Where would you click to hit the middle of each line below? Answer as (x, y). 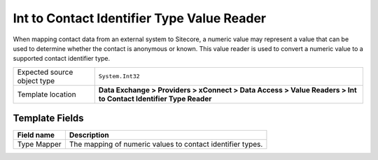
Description (89, 135)
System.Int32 (119, 77)
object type (36, 80)
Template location (47, 94)
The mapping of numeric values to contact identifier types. (166, 145)
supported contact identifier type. (62, 59)
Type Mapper (40, 145)
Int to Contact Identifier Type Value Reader (140, 18)
